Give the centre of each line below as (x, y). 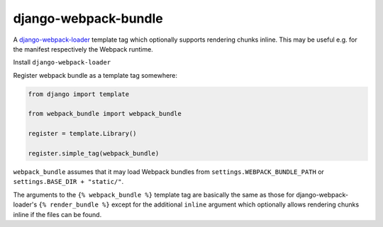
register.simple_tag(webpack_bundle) (94, 153)
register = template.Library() (83, 134)
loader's (25, 204)
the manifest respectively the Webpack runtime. (83, 49)
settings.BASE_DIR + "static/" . (68, 182)
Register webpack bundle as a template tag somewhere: (95, 75)
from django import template (79, 94)
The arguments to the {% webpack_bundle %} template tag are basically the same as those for (154, 194)
